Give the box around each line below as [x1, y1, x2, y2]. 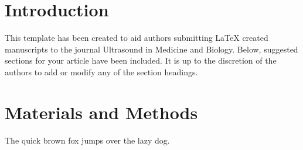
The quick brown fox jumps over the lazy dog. [5, 134, 170, 146]
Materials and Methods [5, 100, 198, 124]
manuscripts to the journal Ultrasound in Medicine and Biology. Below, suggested [5, 43, 298, 55]
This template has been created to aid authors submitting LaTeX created [5, 32, 268, 44]
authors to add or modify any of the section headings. [5, 65, 198, 78]
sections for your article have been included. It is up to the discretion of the [5, 54, 277, 67]
